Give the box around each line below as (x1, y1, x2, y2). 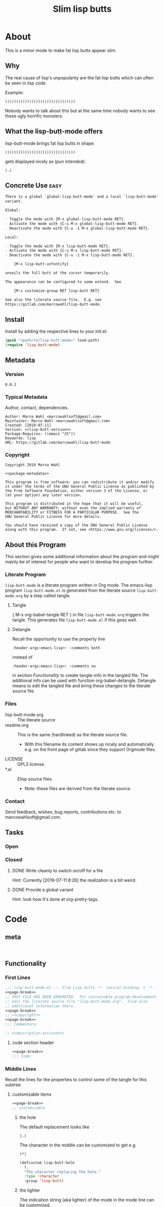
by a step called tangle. (23, 593, 71, 599)
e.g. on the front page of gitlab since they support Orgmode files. (24, 746, 156, 752)
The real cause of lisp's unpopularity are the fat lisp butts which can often (5, 75, 154, 81)
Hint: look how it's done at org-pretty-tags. (12, 896, 99, 902)
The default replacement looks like (19, 1124, 90, 1130)
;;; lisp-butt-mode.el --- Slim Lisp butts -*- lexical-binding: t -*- (5, 985, 154, 990)
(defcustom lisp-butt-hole (19, 1160, 75, 1165)
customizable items (12, 1091, 52, 1097)
